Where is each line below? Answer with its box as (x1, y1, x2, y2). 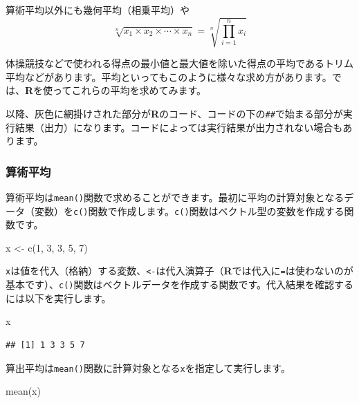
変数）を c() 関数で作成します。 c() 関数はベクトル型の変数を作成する (34, 203, 344, 218)
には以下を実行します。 (6, 290, 111, 305)
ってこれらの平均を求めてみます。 (53, 83, 206, 97)
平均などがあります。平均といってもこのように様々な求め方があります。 (6, 69, 332, 84)
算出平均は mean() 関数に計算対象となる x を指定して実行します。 (6, 360, 291, 375)
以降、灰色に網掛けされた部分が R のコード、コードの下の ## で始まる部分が (6, 106, 343, 120)
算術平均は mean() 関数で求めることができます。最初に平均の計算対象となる (6, 189, 344, 204)
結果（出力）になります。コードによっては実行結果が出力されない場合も (15, 120, 343, 134)
